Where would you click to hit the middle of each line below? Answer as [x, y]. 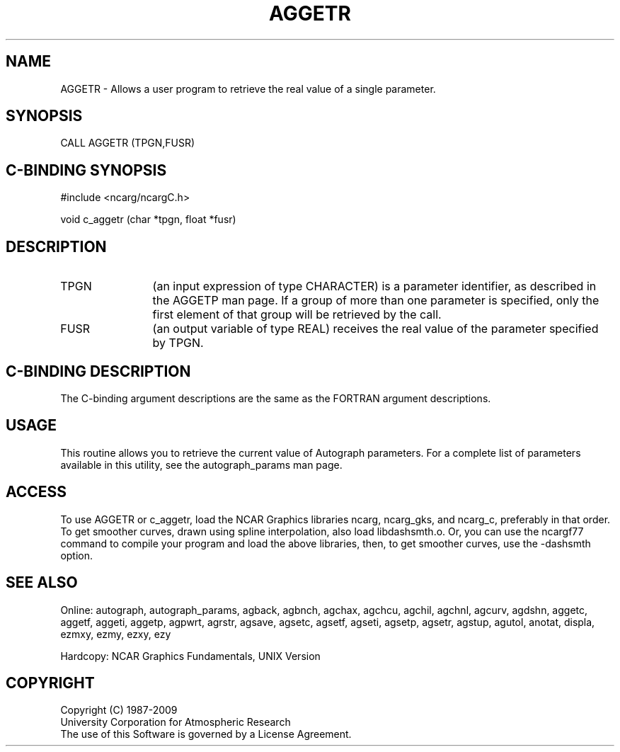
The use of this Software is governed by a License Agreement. [206, 734]
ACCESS [36, 492]
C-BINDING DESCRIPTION [98, 371]
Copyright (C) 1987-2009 [119, 710]
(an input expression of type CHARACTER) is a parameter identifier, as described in [374, 286]
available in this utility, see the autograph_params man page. [201, 465]
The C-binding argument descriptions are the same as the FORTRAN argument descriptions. [276, 398]
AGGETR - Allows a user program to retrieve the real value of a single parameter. [248, 89]
